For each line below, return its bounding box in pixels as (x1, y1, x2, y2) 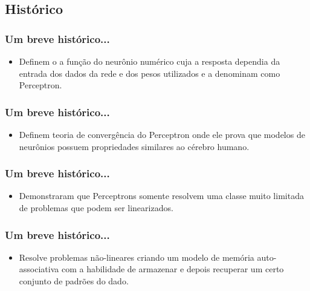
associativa (19, 263, 59, 275)
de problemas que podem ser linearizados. (19, 201, 173, 214)
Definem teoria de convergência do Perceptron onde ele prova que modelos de (19, 128, 305, 140)
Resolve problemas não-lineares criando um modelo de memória (19, 250, 254, 263)
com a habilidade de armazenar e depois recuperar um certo (61, 263, 284, 275)
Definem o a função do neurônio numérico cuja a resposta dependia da (19, 55, 280, 67)
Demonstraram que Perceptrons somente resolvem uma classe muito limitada (19, 189, 304, 202)
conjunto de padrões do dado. (19, 275, 129, 287)
